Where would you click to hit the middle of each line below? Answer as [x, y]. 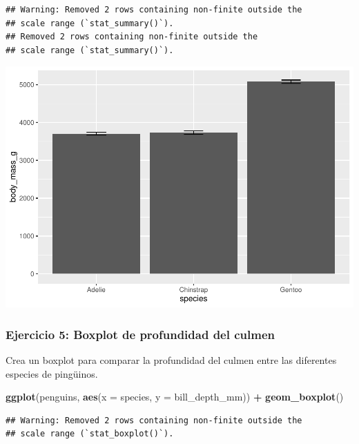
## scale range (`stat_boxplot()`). [90, 434]
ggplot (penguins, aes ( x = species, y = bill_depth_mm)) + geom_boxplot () [175, 397]
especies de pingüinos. [52, 373]
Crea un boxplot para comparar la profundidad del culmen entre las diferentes [171, 360]
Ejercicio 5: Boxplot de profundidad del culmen [140, 334]
